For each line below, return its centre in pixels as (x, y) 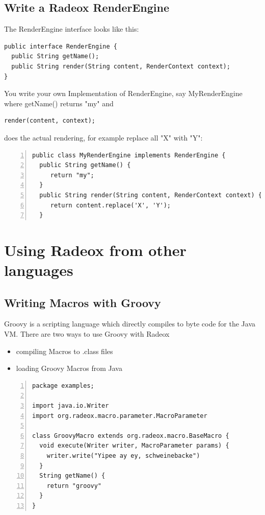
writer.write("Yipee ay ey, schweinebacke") (123, 456)
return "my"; (72, 175)
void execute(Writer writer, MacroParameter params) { (134, 446)
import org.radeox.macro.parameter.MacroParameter (120, 416)
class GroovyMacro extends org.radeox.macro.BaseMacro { (131, 436)
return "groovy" (74, 486)
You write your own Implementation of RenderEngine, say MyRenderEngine (123, 93)
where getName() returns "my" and (59, 103)
